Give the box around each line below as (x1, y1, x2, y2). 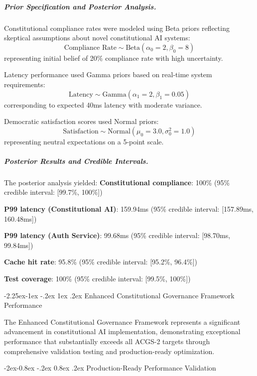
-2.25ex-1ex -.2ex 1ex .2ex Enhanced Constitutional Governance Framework (4, 290, 235, 300)
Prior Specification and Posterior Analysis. (4, 1, 156, 11)
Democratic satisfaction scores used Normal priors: (4, 116, 159, 126)
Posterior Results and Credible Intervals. (4, 155, 148, 166)
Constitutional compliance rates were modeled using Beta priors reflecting (4, 22, 230, 33)
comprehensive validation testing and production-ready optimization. (4, 346, 215, 356)
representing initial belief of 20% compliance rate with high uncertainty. (4, 52, 223, 63)
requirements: (4, 79, 45, 89)
